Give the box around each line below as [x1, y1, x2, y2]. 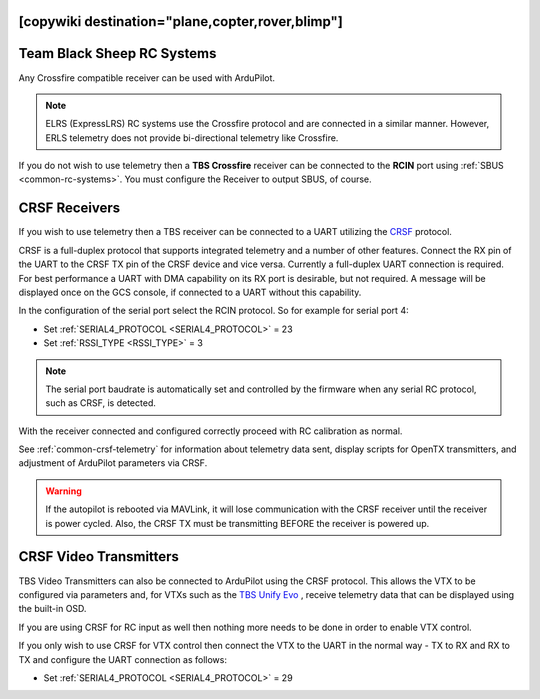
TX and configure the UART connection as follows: [18, 653, 227, 665]
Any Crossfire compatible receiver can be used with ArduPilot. [18, 71, 275, 84]
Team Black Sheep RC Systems [18, 45, 217, 62]
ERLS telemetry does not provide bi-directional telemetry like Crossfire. [45, 131, 339, 144]
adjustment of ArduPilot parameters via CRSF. [18, 457, 208, 469]
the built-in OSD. [18, 603, 87, 615]
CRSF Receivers [18, 200, 121, 217]
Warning [45, 485, 82, 497]
